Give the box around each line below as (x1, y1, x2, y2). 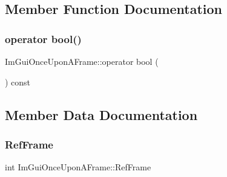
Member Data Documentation (5, 105, 198, 124)
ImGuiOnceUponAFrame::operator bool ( (5, 55, 159, 67)
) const (5, 75, 31, 88)
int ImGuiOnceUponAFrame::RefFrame (5, 161, 151, 173)
